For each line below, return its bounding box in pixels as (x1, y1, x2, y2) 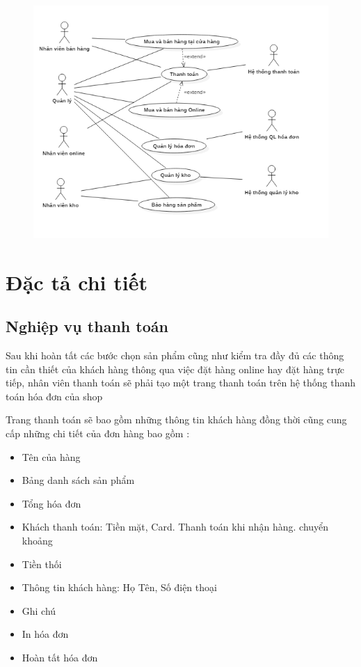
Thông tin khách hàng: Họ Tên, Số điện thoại (22, 580, 217, 595)
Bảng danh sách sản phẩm (22, 473, 135, 487)
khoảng (22, 533, 53, 548)
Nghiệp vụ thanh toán (6, 315, 168, 337)
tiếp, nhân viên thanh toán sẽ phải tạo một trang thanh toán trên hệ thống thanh (6, 375, 356, 390)
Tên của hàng (22, 449, 81, 464)
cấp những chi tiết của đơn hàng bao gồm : (6, 426, 190, 441)
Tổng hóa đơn (22, 496, 81, 510)
